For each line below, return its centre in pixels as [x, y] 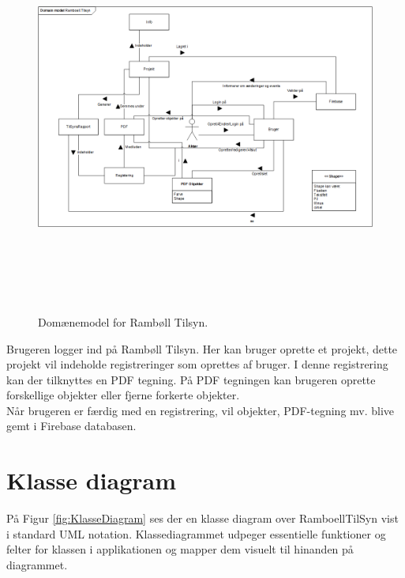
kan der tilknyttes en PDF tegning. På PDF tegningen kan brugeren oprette [191, 379]
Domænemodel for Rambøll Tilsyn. [123, 321]
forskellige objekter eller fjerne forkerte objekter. [123, 395]
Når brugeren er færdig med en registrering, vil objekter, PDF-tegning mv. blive [201, 410]
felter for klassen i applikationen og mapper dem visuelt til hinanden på [180, 549]
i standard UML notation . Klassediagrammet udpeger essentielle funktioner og [196, 533]
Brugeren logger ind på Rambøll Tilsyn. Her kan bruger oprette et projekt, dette [202, 348]
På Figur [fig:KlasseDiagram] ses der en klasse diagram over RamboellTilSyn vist [202, 518]
